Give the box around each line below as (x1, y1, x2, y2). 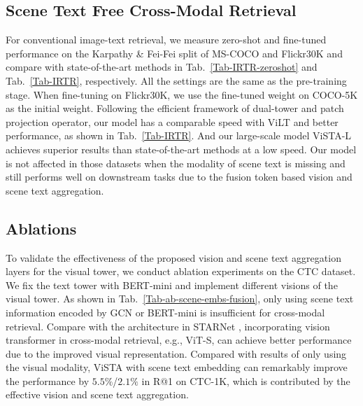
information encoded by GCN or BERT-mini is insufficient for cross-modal (6, 304, 325, 319)
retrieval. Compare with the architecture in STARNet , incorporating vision (6, 318, 330, 333)
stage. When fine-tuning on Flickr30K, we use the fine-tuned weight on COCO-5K (6, 87, 358, 101)
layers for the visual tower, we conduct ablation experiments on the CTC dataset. (6, 264, 356, 279)
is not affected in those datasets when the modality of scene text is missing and (6, 155, 346, 170)
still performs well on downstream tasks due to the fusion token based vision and (6, 169, 353, 184)
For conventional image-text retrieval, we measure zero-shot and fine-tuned (6, 32, 327, 47)
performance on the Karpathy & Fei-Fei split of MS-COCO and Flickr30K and (6, 45, 343, 60)
